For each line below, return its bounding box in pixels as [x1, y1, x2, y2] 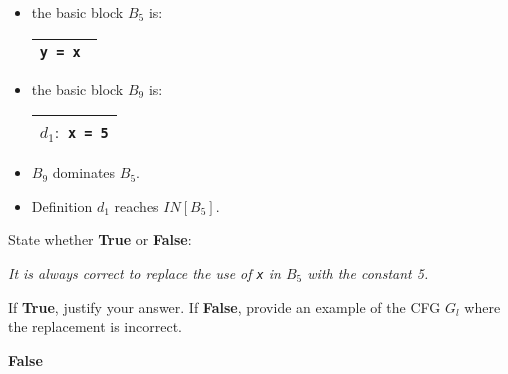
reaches [114, 195, 159, 216]
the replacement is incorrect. [8, 316, 183, 337]
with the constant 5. [307, 262, 429, 283]
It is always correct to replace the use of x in [8, 262, 281, 283]
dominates [52, 162, 116, 183]
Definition [31, 195, 93, 216]
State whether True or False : [8, 229, 192, 250]
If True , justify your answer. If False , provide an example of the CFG [8, 296, 441, 317]
